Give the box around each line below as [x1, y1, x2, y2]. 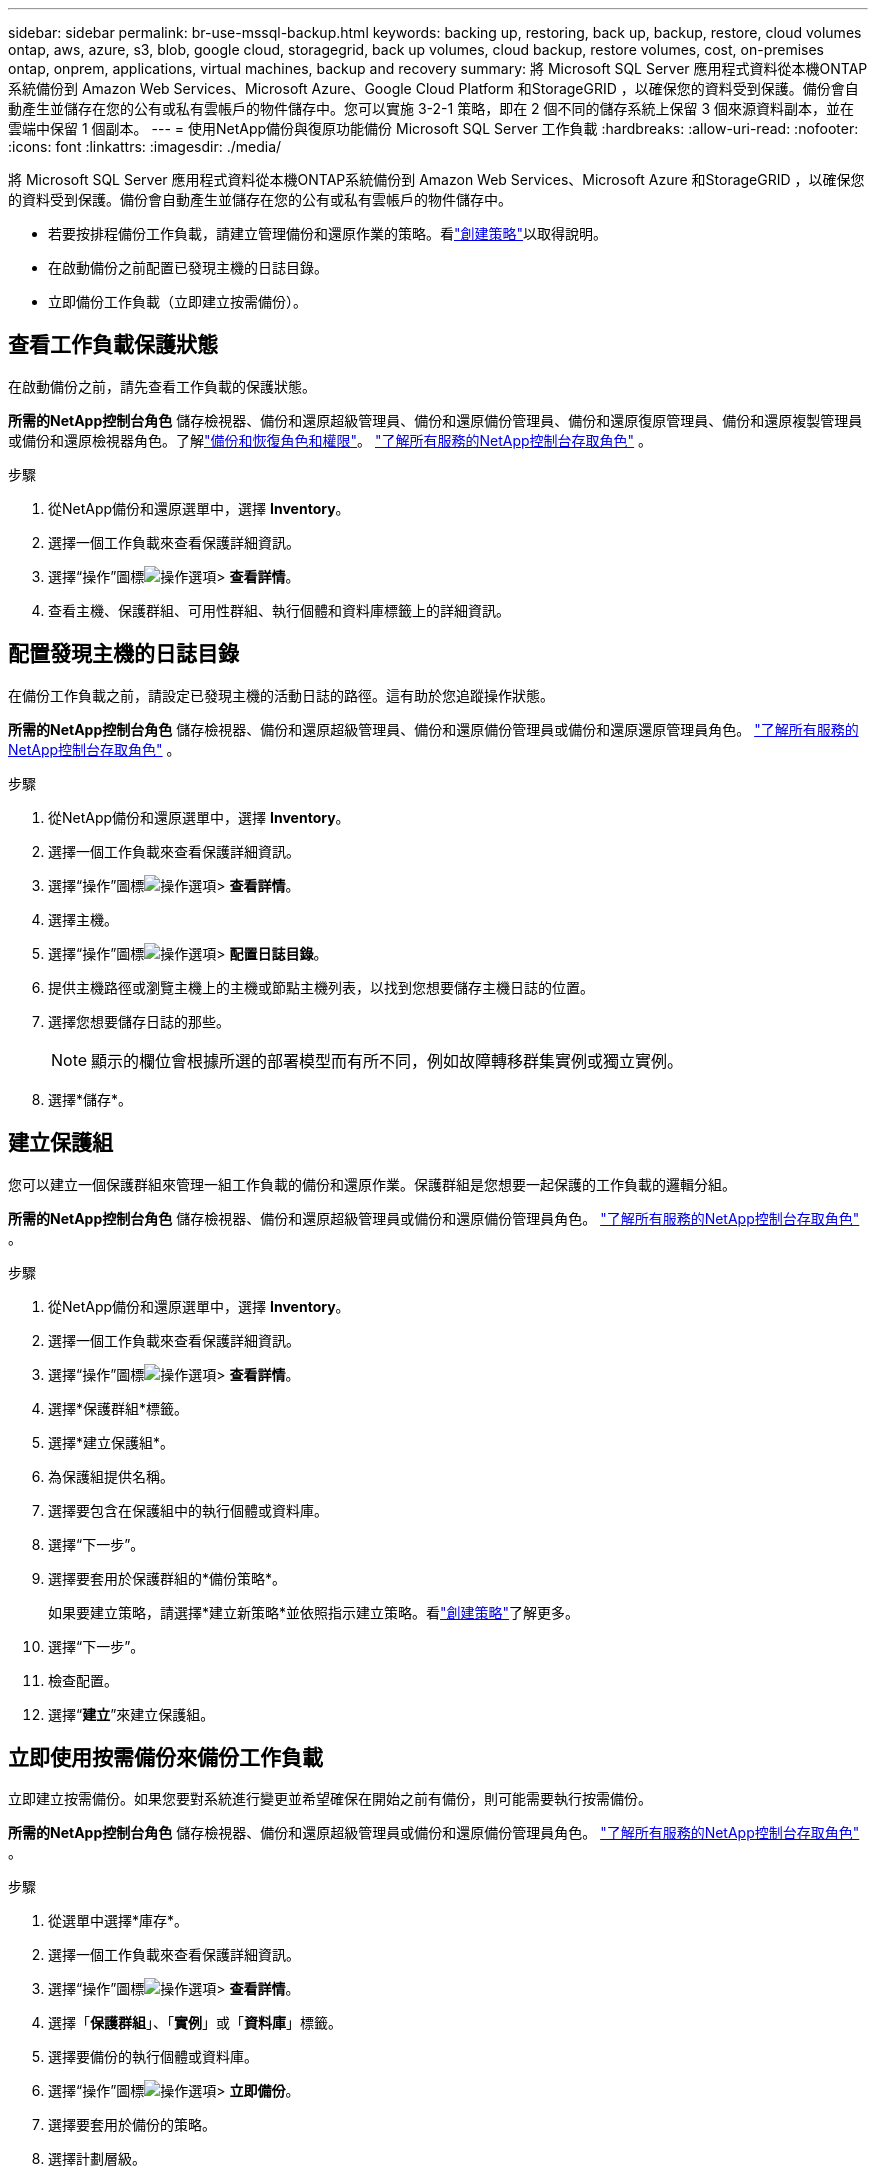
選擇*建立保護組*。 [48, 1433, 175, 1451]
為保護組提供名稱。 [48, 1467, 174, 1485]
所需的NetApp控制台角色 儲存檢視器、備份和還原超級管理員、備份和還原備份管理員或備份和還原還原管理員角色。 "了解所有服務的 [8, 720, 859, 738]
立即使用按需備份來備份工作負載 [8, 1744, 323, 1770]
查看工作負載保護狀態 [8, 332, 218, 358]
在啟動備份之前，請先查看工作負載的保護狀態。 [8, 377, 316, 395]
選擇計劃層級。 [48, 2150, 146, 2168]
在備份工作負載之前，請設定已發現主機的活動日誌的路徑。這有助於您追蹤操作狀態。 [8, 686, 554, 704]
